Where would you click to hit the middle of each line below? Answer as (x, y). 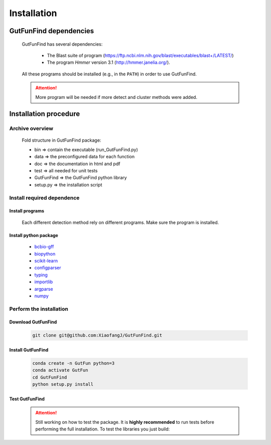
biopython (45, 254)
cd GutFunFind (50, 377)
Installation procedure (45, 114)
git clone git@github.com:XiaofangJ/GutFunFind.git (97, 336)
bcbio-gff (44, 247)
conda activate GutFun (60, 370)
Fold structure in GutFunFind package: (61, 140)
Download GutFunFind (33, 322)
